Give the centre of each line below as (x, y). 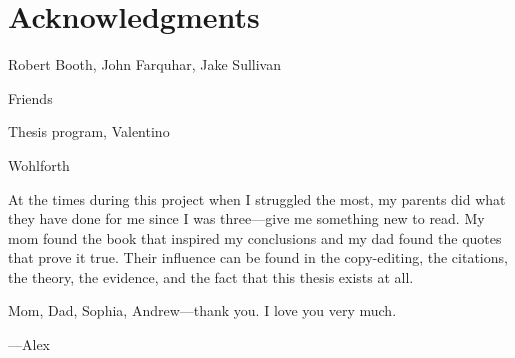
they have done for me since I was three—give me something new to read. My (246, 218)
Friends (30, 97)
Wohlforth (39, 164)
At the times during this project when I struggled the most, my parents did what (257, 198)
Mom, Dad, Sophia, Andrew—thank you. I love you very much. (202, 310)
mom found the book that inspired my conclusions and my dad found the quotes (255, 237)
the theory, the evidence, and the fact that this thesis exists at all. (211, 276)
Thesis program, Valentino (89, 131)
